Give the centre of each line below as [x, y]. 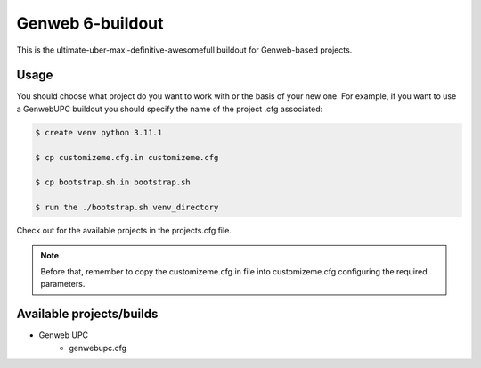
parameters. [63, 284]
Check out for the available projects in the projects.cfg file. [124, 231]
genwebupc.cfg [98, 348]
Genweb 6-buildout [90, 23]
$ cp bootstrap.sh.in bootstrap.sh [113, 182]
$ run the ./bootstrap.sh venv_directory [127, 208]
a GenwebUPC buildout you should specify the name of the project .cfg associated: [170, 109]
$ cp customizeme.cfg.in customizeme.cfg [127, 157]
